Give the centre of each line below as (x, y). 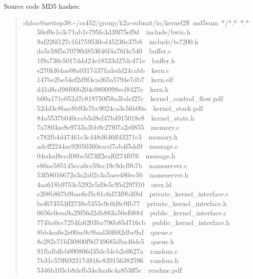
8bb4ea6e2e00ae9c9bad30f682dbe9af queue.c (105, 232)
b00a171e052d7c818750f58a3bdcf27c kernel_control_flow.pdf (130, 98)
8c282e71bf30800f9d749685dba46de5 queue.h (105, 241)
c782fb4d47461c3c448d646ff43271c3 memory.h (107, 136)
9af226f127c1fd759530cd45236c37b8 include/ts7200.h (117, 41)
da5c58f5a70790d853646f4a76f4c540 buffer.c (104, 51)
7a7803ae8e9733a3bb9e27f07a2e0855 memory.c (108, 127)
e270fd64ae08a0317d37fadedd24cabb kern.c (103, 70)
